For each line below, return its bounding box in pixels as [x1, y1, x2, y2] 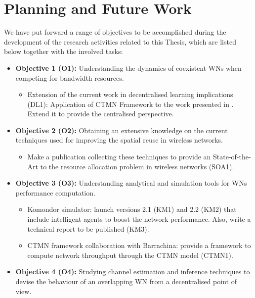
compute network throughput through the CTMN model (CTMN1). [27, 249, 233, 260]
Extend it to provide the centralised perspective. [27, 108, 174, 119]
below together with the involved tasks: [4, 46, 123, 56]
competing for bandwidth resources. [15, 72, 124, 83]
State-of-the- [213, 151, 251, 162]
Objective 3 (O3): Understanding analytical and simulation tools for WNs [15, 178, 247, 188]
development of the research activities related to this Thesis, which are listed [4, 36, 236, 47]
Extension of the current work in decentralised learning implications [27, 89, 233, 99]
